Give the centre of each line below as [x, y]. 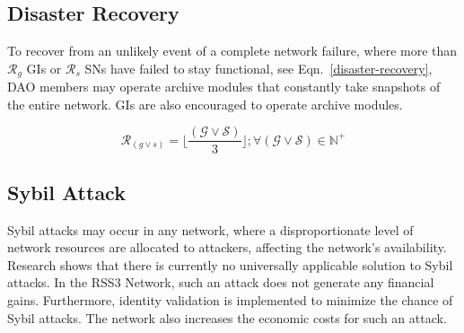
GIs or [44, 68]
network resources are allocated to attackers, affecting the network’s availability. [227, 247]
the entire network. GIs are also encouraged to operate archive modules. [205, 104]
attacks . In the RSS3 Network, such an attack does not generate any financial [221, 282]
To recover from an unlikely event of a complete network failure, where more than [232, 51]
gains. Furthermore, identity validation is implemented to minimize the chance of [230, 300]
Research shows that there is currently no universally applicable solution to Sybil [230, 264]
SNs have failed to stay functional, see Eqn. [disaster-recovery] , [258, 68]
